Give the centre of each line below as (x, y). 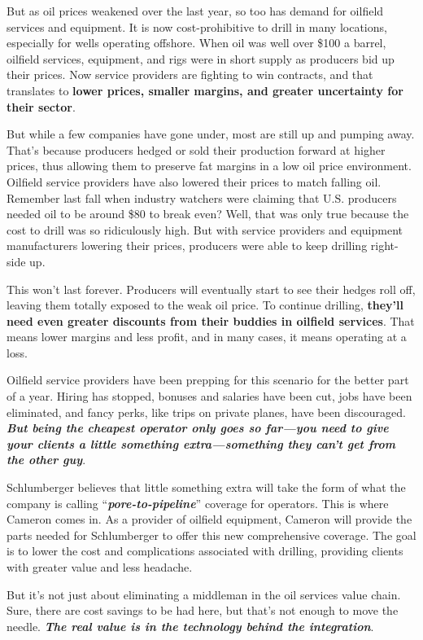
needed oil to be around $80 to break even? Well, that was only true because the (208, 214)
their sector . (41, 106)
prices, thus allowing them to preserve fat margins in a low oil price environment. (209, 166)
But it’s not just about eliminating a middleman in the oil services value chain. (204, 594)
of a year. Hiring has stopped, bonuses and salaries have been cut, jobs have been (209, 396)
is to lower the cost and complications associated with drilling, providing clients (205, 551)
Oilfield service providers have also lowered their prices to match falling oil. (194, 181)
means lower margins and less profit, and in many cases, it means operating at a (207, 337)
